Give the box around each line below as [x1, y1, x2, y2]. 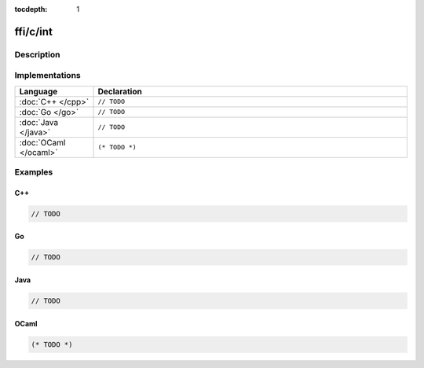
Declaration [97, 86, 143, 97]
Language [19, 86, 58, 97]
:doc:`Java [19, 116, 59, 127]
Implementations [14, 70, 82, 81]
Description [14, 49, 60, 60]
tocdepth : [14, 5, 48, 13]
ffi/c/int [14, 24, 53, 39]
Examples [14, 167, 53, 178]
